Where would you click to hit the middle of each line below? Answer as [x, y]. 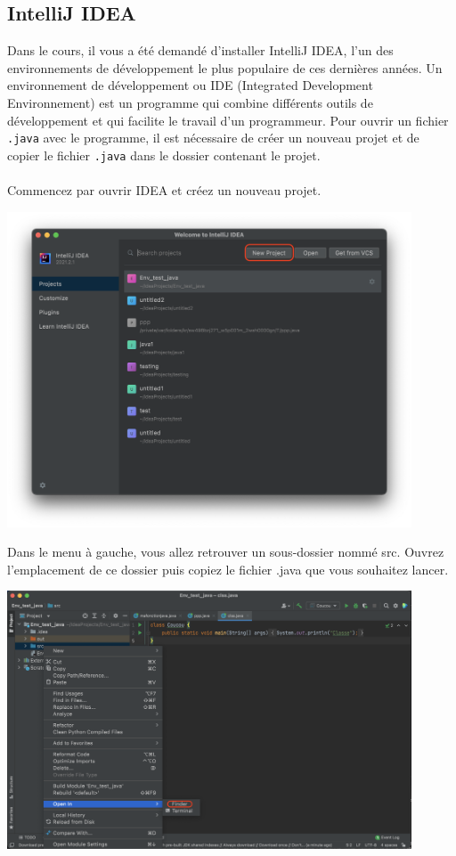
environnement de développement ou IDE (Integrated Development [190, 85]
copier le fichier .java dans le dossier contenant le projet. [164, 155]
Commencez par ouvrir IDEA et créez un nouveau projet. [164, 190]
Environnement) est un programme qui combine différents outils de [190, 102]
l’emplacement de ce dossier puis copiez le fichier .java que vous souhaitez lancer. [228, 569]
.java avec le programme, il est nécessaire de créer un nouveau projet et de [213, 138]
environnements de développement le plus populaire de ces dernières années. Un [225, 67]
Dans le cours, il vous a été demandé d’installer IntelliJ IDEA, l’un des [200, 50]
